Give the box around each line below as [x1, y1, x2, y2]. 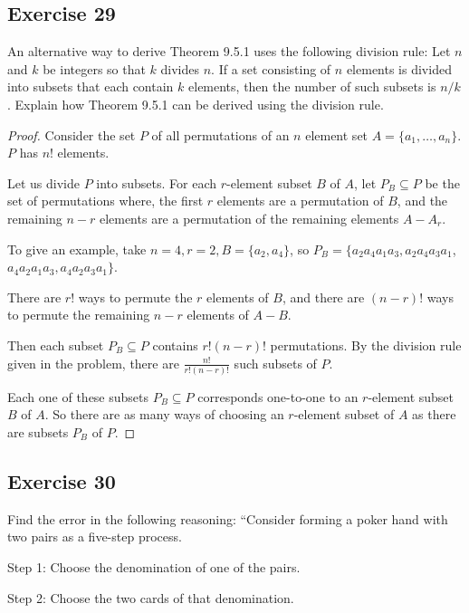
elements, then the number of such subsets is [188, 77, 436, 96]
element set [305, 125, 368, 144]
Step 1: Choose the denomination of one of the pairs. [7, 558, 301, 576]
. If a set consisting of [211, 59, 331, 78]
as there [412, 405, 456, 424]
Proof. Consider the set [7, 125, 136, 144]
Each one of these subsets [7, 387, 149, 406]
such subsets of [234, 353, 317, 372]
